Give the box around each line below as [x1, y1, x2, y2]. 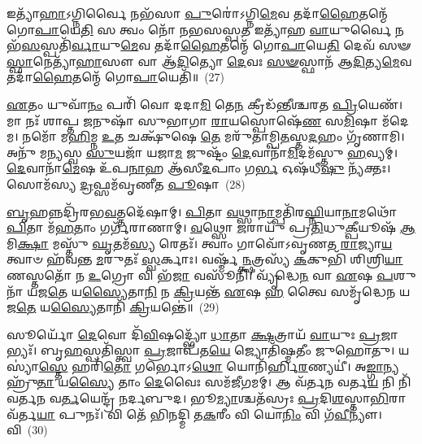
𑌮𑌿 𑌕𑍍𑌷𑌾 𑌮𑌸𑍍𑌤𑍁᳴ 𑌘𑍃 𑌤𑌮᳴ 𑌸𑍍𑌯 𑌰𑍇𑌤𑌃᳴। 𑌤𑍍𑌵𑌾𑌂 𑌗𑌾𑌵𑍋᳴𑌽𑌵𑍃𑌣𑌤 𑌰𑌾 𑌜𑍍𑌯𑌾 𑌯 [7, 234, 393, 251]
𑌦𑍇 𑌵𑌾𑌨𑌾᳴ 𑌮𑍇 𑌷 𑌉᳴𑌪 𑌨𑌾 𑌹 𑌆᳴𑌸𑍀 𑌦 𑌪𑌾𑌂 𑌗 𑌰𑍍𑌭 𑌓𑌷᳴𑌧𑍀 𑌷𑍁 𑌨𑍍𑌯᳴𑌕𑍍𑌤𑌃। [7, 159, 391, 176]
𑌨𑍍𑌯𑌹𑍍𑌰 [383, 357, 399, 374]
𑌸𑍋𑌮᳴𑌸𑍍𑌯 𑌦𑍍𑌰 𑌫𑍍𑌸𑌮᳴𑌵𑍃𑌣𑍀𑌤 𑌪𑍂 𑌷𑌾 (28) [7, 175, 246, 192]
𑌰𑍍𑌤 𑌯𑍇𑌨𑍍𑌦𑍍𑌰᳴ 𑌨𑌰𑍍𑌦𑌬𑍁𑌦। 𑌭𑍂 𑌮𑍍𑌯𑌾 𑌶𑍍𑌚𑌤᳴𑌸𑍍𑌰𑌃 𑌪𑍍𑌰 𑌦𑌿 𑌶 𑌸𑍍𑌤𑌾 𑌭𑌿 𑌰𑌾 [61, 390, 407, 407]
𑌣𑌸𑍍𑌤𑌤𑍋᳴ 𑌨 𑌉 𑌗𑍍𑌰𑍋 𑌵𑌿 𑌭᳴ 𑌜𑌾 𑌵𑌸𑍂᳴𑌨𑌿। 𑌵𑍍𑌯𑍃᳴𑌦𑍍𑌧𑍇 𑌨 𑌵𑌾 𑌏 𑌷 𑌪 [7, 266, 394, 283]
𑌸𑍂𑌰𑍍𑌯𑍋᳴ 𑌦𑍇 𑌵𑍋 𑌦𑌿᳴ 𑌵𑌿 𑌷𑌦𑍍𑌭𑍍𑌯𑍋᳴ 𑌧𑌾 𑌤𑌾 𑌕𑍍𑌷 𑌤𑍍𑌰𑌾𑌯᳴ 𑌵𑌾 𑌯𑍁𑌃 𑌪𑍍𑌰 [7, 325, 381, 342]
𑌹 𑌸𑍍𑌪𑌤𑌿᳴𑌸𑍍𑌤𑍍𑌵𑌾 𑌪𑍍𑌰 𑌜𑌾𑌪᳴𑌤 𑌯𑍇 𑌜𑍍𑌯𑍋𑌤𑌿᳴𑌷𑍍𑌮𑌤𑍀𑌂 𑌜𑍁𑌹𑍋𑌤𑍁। [63, 342, 395, 359]
